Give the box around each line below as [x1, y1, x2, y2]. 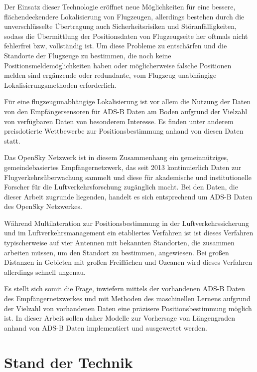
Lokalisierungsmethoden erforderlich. [4, 79, 117, 90]
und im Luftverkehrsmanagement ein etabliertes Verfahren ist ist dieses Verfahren [4, 227, 254, 238]
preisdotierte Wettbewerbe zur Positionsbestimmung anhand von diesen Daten [4, 126, 244, 136]
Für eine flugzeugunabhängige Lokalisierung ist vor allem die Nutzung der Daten [4, 96, 251, 107]
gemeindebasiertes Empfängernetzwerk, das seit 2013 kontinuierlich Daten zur [4, 162, 242, 172]
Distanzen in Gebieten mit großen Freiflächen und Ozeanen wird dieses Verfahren [4, 257, 253, 267]
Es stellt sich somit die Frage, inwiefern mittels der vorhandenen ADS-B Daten [4, 283, 246, 294]
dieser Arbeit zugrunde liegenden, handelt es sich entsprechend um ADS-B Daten [4, 191, 253, 201]
